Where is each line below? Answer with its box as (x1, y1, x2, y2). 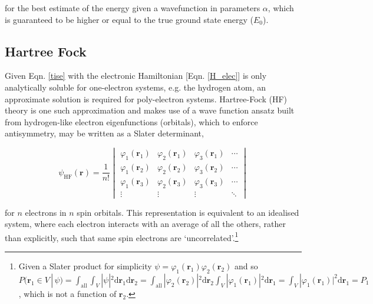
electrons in (25, 206, 67, 218)
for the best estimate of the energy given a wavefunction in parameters (5, 2, 260, 14)
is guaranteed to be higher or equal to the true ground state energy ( (5, 13, 253, 25)
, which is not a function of (18, 287, 117, 299)
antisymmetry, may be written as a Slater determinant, (5, 127, 204, 139)
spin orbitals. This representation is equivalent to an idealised (77, 206, 299, 218)
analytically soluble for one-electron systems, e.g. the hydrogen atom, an (5, 81, 266, 93)
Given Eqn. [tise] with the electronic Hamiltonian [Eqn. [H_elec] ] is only (5, 69, 267, 82)
